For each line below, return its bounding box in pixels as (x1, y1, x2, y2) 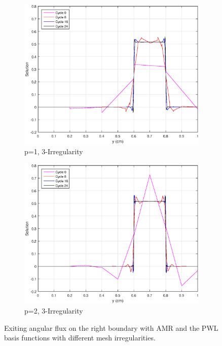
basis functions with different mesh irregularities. (4, 332, 156, 343)
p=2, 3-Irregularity (24, 305, 83, 316)
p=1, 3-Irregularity (24, 146, 83, 156)
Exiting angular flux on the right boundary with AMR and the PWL (4, 322, 218, 333)
